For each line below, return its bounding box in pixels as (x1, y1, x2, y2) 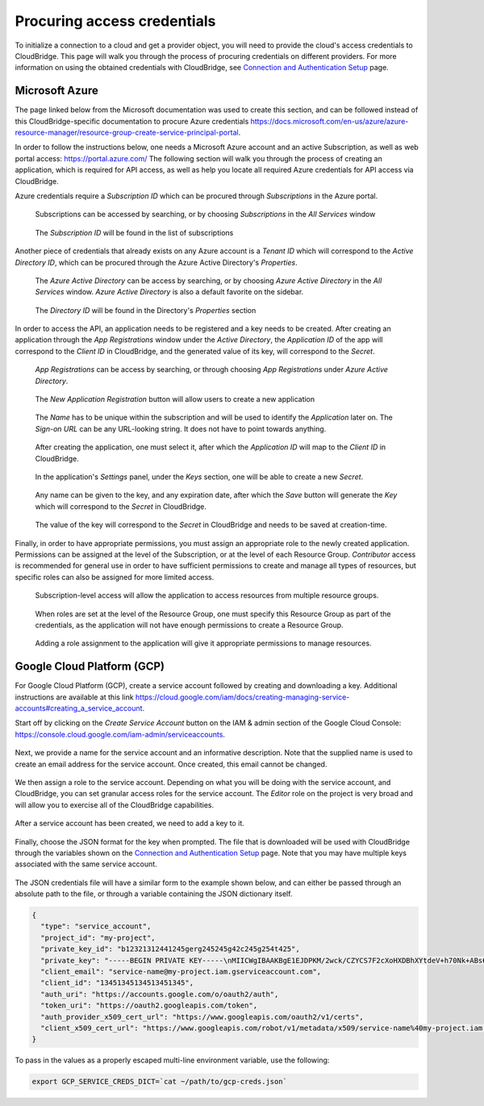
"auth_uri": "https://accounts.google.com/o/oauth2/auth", (40, 989, 279, 999)
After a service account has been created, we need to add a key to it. (15, 819, 245, 828)
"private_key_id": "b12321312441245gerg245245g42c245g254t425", (40, 945, 300, 954)
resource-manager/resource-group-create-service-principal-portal (15, 127, 239, 137)
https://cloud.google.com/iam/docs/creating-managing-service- (135, 692, 350, 702)
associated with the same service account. (15, 859, 157, 869)
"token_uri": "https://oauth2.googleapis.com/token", (40, 1001, 258, 1010)
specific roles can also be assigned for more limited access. (15, 572, 215, 582)
